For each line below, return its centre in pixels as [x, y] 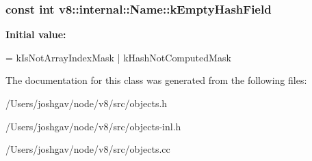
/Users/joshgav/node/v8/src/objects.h [87, 103]
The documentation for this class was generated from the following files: [156, 80]
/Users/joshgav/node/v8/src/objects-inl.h [93, 126]
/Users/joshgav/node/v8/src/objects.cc [88, 149]
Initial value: [36, 34]
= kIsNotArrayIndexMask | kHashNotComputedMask [118, 57]
